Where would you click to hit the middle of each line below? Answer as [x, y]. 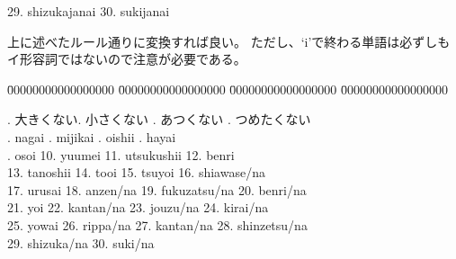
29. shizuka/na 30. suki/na [81, 242]
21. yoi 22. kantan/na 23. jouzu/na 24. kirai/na [138, 207]
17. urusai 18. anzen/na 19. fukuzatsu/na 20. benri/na [157, 189]
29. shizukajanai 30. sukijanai [89, 11]
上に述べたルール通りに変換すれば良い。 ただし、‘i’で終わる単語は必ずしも [229, 41]
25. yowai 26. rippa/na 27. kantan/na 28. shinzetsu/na [157, 224]
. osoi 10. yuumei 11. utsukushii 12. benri [121, 154]
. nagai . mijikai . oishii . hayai [92, 136]
